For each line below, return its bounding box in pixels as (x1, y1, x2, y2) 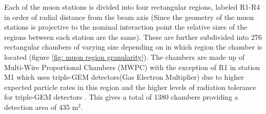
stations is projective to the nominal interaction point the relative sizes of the (4, 21, 248, 32)
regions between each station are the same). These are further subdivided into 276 (4, 31, 262, 42)
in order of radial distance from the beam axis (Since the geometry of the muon (4, 11, 254, 22)
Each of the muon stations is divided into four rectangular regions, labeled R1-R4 (4, 2, 260, 12)
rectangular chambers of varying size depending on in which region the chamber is (4, 41, 262, 52)
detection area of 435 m (4, 101, 78, 112)
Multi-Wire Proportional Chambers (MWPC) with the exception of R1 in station (4, 61, 260, 72)
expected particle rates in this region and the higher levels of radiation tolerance (4, 81, 256, 92)
